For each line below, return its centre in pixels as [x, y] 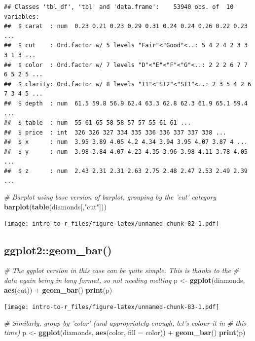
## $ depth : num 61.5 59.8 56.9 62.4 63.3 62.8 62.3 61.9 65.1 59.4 [126, 103]
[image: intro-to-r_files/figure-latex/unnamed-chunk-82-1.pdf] [112, 224]
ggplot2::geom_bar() [58, 250]
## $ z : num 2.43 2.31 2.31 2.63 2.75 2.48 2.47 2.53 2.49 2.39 [126, 171]
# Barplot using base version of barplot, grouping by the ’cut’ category [110, 197]
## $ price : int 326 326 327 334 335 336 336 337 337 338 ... [115, 132]
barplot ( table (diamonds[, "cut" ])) [55, 206]
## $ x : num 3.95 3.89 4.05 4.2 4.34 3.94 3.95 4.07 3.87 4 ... [126, 142]
